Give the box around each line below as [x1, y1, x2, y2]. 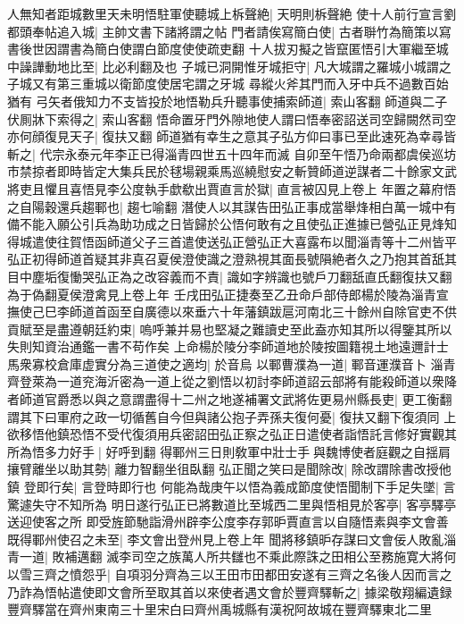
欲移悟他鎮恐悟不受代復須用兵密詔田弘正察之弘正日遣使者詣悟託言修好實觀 [7, 425, 444, 443]
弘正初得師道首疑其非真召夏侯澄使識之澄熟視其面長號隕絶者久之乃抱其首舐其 [7, 249, 457, 268]
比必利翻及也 [102, 56, 178, 75]
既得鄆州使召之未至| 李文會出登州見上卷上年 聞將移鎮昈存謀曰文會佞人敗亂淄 [7, 529, 457, 548]
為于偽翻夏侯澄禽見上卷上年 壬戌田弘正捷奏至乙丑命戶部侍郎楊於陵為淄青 [7, 284, 436, 303]
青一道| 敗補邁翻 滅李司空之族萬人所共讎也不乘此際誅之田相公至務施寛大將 [7, 547, 444, 566]
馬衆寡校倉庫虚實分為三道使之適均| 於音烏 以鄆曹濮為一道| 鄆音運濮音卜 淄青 [7, 354, 456, 373]
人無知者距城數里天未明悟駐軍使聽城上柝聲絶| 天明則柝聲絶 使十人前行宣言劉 [7, 4, 457, 22]
